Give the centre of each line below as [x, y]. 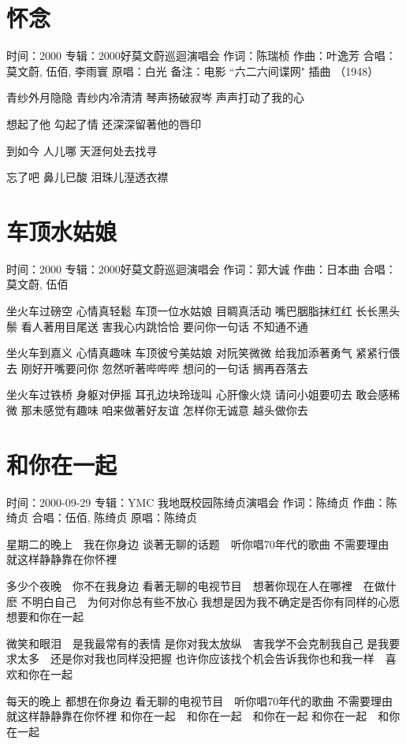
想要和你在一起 [45, 617]
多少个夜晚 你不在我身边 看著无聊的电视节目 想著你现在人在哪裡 [179, 586]
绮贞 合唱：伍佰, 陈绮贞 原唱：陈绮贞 [102, 517]
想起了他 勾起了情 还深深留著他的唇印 [104, 123]
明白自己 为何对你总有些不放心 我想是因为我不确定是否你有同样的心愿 [216, 601]
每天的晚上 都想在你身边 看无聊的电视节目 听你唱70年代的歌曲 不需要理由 [199, 700]
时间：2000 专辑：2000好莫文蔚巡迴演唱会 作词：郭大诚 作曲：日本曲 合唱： [201, 268]
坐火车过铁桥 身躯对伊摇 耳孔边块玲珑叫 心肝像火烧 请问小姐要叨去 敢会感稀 [203, 394]
